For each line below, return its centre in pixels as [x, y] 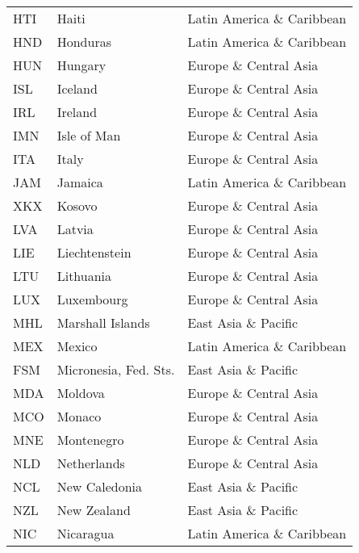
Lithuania [84, 276]
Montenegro [90, 440]
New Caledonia [100, 486]
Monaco [79, 416]
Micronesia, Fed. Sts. [116, 369]
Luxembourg [92, 299]
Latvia [75, 229]
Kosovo [77, 205]
